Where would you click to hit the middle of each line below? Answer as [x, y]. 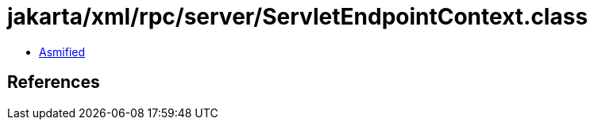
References [54, 82]
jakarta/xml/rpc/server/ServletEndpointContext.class [298, 17]
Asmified [62, 52]
